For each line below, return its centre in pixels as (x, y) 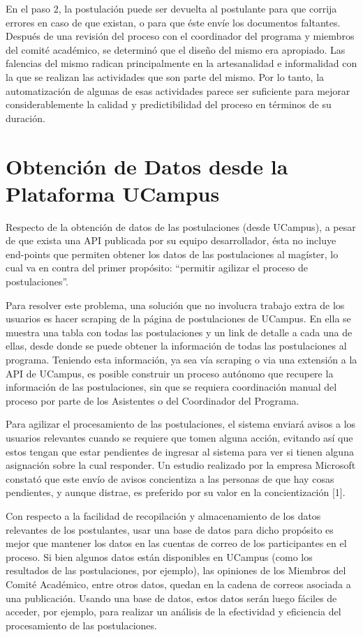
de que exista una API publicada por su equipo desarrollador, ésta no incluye (171, 240)
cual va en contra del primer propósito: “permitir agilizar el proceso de (157, 268)
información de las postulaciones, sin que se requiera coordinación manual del (171, 387)
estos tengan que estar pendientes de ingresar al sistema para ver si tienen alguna (180, 451)
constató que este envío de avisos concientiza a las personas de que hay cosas (170, 478)
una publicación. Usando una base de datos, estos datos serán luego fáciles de (171, 598)
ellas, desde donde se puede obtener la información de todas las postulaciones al (176, 346)
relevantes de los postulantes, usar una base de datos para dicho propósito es (170, 529)
